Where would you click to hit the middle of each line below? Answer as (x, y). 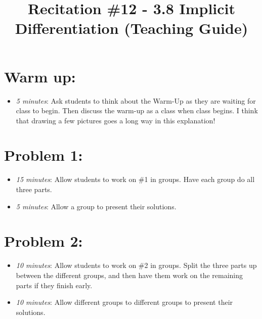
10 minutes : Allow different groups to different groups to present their (124, 302)
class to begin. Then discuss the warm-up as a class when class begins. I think (137, 110)
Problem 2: (43, 241)
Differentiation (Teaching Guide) (132, 28)
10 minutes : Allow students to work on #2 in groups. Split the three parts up (136, 265)
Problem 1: (43, 155)
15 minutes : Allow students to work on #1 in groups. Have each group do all (135, 179)
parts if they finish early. (54, 285)
